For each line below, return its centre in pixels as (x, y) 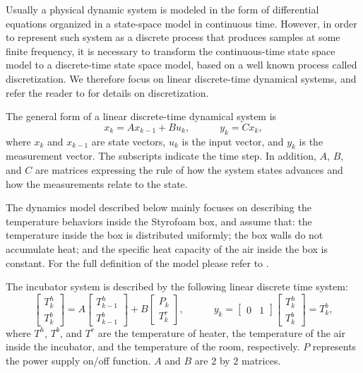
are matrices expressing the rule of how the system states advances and (189, 169)
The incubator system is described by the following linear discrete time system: (177, 286)
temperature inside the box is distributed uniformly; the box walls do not (165, 235)
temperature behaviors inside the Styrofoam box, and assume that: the (159, 221)
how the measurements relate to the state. (97, 183)
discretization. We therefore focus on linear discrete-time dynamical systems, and (181, 78)
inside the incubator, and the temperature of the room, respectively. (153, 347)
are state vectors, (129, 141)
